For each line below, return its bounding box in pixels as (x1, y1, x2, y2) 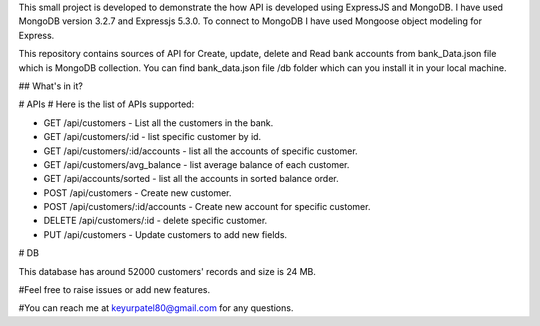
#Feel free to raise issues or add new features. (18, 284, 210, 296)
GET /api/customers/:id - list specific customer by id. (43, 131, 262, 143)
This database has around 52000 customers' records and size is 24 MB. (18, 265, 317, 277)
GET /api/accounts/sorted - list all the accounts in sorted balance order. (43, 173, 339, 185)
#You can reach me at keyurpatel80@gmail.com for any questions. (18, 302, 294, 314)
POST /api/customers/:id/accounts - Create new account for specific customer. (43, 201, 371, 213)
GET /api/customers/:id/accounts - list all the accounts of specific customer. (43, 145, 359, 157)
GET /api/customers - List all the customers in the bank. (43, 116, 274, 129)
